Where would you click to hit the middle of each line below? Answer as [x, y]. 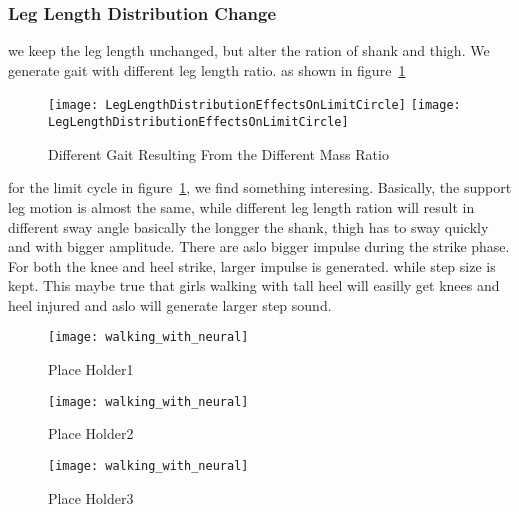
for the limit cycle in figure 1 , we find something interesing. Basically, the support [260, 187]
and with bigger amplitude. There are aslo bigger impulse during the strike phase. [259, 246]
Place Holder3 [91, 497]
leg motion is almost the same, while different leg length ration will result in [241, 206]
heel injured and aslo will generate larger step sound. [170, 304]
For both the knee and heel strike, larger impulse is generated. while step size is [252, 265]
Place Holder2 [91, 433]
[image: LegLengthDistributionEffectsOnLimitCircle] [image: [254, 105]
